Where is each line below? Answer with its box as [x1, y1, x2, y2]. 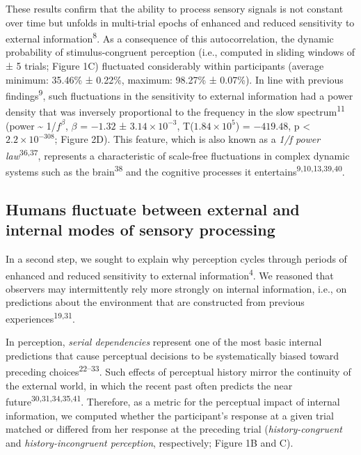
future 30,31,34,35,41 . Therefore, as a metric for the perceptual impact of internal [6, 392, 340, 408]
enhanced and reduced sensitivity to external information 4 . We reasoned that [6, 265, 334, 282]
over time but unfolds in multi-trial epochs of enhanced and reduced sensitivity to [6, 15, 355, 29]
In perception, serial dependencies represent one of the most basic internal [6, 334, 322, 349]
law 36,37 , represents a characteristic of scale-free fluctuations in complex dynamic [6, 146, 350, 162]
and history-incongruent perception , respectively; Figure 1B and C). [6, 435, 294, 449]
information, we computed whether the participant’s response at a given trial [6, 408, 334, 422]
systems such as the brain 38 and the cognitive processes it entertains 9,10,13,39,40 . [6, 162, 345, 178]
